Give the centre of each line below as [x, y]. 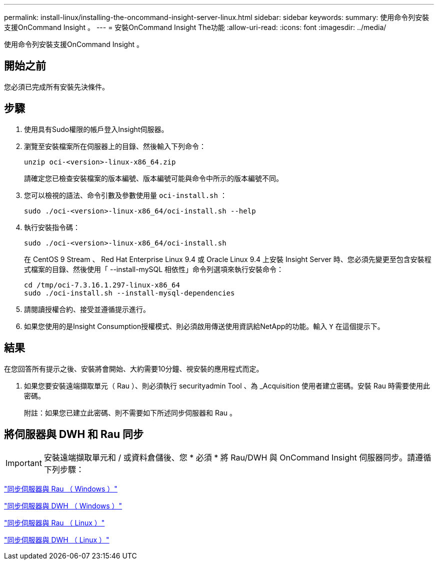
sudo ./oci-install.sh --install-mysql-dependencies [129, 293]
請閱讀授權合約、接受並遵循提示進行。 [87, 309]
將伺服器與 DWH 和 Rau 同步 [74, 434]
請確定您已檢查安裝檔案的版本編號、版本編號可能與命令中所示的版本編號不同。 [153, 178]
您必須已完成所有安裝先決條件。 [56, 86]
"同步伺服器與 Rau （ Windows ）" [61, 489]
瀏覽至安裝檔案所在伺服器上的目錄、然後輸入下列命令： [115, 146]
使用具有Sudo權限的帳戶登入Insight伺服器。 [96, 129]
